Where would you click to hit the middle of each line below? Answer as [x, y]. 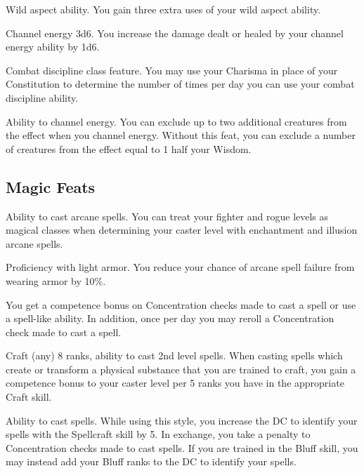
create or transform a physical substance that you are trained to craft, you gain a [181, 369]
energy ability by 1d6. [53, 47]
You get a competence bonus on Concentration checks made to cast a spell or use [181, 304]
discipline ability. [42, 97]
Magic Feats [51, 186]
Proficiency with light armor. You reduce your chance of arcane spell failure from [180, 267]
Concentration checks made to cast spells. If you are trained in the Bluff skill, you [182, 447]
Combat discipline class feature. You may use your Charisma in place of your [172, 70]
